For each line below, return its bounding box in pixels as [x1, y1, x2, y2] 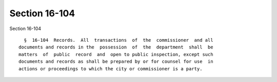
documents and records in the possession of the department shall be [18, 44, 213, 50]
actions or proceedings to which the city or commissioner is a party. [18, 66, 203, 71]
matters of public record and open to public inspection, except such [18, 51, 213, 57]
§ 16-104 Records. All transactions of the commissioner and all [24, 37, 213, 43]
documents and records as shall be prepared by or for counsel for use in [18, 59, 213, 65]
